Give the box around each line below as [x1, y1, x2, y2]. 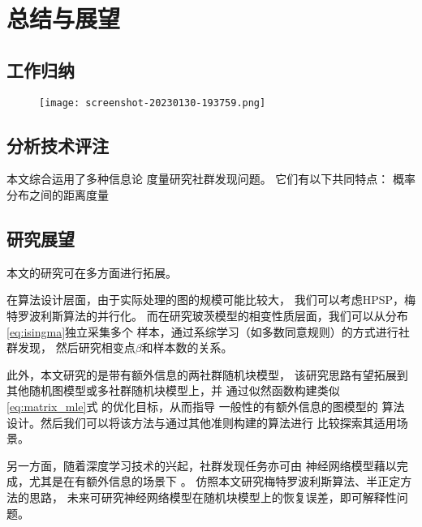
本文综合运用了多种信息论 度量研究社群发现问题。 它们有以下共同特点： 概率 [6, 170, 416, 187]
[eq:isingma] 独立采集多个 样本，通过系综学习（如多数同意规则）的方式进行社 [6, 323, 410, 340]
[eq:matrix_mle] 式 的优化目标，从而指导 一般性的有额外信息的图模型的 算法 [6, 397, 405, 414]
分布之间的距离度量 [6, 186, 109, 204]
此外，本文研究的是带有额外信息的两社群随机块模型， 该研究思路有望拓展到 [6, 366, 408, 383]
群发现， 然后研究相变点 [6, 339, 136, 356]
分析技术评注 [6, 132, 109, 157]
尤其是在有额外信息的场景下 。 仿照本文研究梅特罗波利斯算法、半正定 [28, 473, 401, 490]
